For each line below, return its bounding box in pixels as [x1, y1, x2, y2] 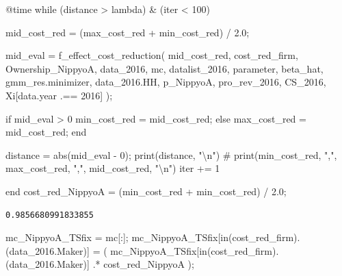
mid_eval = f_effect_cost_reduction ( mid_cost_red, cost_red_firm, [5, 48, 298, 62]
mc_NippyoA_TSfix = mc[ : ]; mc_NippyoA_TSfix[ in [5, 230, 228, 244]
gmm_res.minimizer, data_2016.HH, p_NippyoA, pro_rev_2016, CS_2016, [5, 75, 326, 89]
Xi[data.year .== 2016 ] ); [5, 88, 113, 102]
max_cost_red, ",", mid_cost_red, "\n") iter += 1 [5, 161, 220, 175]
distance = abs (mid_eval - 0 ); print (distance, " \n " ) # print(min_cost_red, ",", [5, 147, 337, 162]
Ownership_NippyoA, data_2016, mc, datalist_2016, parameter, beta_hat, [5, 61, 324, 75]
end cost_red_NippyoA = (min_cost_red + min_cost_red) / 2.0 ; [5, 184, 287, 198]
